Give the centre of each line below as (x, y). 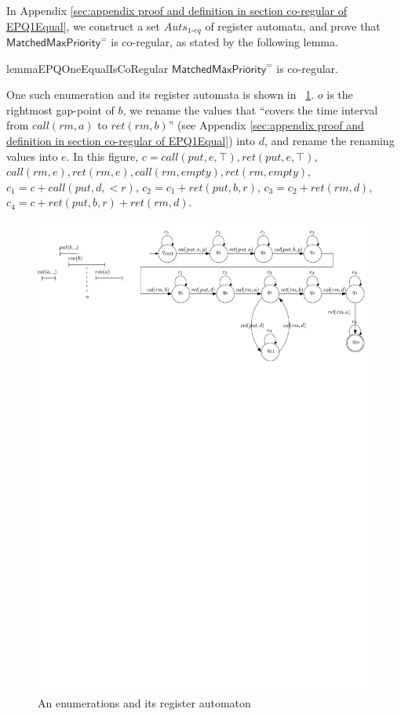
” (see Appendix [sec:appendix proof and (266, 125)
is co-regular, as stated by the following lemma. (224, 42)
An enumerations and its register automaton (144, 702)
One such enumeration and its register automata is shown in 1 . (160, 94)
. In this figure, (102, 156)
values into (32, 156)
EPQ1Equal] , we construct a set (84, 25)
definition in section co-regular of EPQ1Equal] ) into (131, 141)
